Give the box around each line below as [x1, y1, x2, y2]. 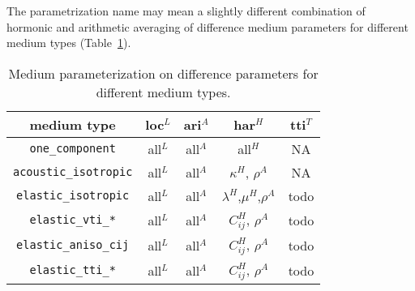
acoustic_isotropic [13, 165, 133, 179]
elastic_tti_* [29, 263, 116, 277]
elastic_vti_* [29, 213, 116, 227]
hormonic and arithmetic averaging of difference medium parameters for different [6, 18, 409, 35]
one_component [29, 142, 116, 156]
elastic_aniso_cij [16, 238, 130, 252]
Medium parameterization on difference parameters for [8, 63, 319, 83]
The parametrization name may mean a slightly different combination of [6, 2, 366, 19]
